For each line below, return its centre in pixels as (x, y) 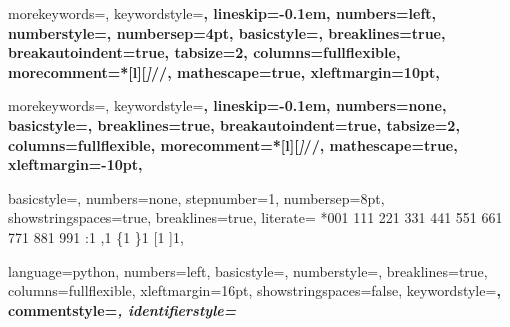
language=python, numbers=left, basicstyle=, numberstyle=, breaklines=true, (248, 270)
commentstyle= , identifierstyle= (122, 309)
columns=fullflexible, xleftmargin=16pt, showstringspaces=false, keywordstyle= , (254, 290)
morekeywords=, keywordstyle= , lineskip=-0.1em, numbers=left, (222, 13)
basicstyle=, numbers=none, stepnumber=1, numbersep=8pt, (196, 197)
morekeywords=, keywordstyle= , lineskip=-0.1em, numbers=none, (227, 105)
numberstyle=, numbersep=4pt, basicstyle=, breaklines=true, (227, 32)
